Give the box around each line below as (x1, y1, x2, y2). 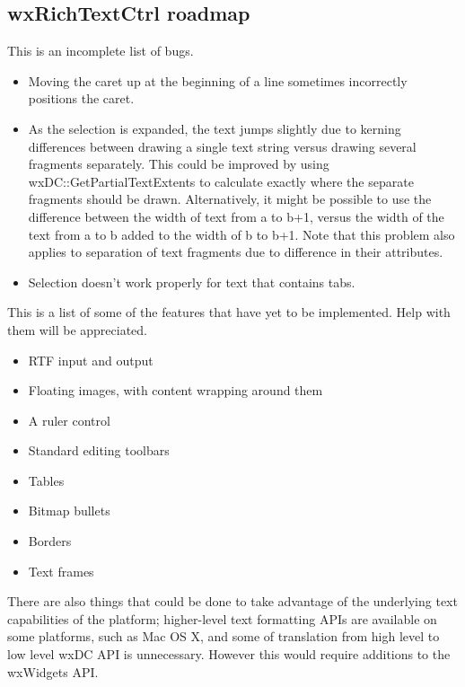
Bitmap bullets (28, 501, 110, 520)
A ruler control (28, 410, 110, 429)
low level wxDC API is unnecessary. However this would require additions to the (7, 645, 451, 664)
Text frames (28, 561, 94, 580)
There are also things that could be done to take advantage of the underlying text (7, 592, 458, 611)
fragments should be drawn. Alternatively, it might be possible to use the (28, 189, 432, 208)
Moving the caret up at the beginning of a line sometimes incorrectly (28, 71, 408, 90)
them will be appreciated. (7, 320, 147, 339)
